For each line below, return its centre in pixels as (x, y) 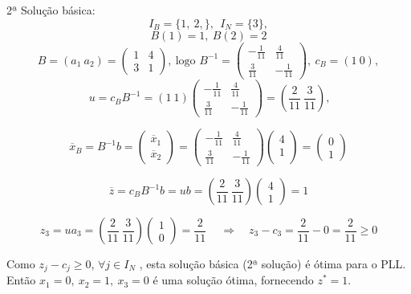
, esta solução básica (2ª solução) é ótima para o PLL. (273, 264)
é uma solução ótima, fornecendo (233, 280)
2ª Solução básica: (51, 10)
